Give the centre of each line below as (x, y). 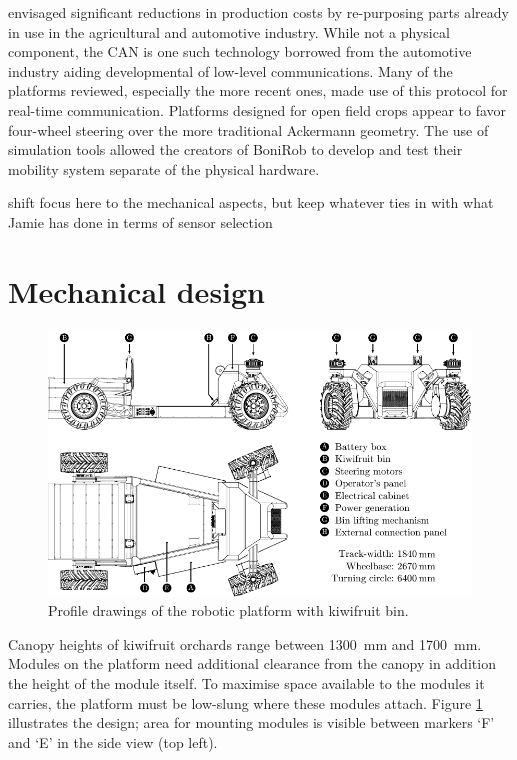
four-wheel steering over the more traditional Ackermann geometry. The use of (248, 129)
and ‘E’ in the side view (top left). (113, 741)
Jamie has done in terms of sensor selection (140, 221)
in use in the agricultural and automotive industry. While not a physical (229, 31)
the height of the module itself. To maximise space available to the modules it (246, 683)
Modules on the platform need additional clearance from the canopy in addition (252, 663)
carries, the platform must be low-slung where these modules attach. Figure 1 (245, 702)
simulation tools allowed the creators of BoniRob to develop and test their (235, 149)
